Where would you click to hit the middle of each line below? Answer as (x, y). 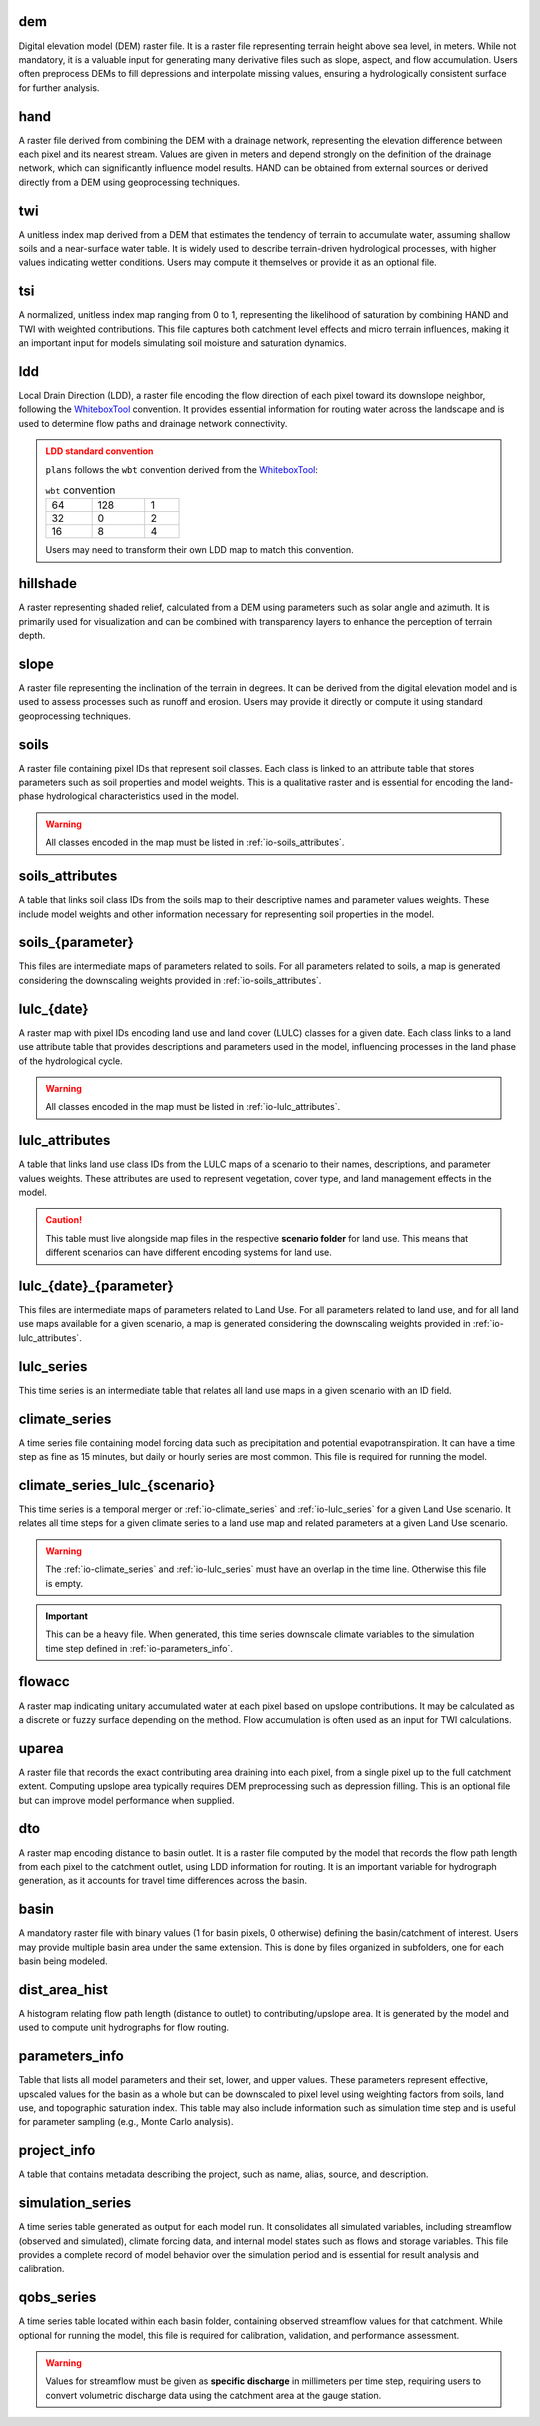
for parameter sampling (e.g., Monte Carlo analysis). (126, 2122)
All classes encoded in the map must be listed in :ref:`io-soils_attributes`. (195, 842)
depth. (32, 636)
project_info (57, 2150)
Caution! (64, 1220)
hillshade (47, 583)
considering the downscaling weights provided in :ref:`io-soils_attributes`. (170, 980)
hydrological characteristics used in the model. (143, 796)
